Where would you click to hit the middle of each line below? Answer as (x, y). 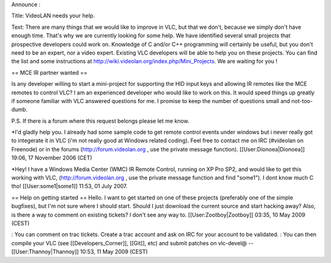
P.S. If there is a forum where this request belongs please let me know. (100, 121)
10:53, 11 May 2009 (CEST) (114, 252)
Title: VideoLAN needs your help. (53, 16)
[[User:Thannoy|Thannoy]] (45, 252)
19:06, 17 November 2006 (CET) (52, 158)
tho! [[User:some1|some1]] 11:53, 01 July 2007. (70, 186)
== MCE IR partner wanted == (49, 72)
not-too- (302, 101)
